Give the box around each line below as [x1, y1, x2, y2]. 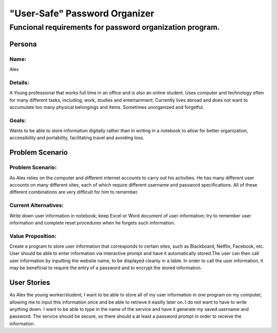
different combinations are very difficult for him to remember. [9, 189, 138, 195]
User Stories [9, 278, 50, 287]
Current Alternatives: [9, 202, 64, 209]
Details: [9, 79, 29, 86]
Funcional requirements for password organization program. [9, 23, 220, 32]
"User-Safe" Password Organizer [9, 8, 154, 19]
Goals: [9, 117, 27, 124]
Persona [9, 40, 37, 48]
